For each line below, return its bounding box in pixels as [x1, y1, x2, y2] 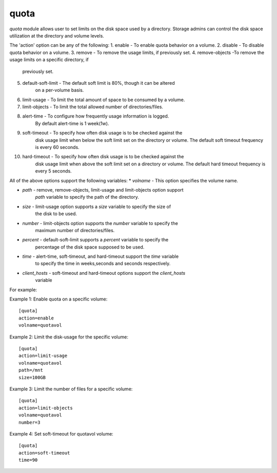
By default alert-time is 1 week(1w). [35, 120, 109, 126]
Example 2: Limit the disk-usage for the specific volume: [9, 334, 128, 340]
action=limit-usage [18, 353, 68, 359]
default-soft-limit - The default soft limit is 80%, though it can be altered [22, 80, 175, 86]
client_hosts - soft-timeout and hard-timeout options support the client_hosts [22, 270, 186, 276]
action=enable [18, 315, 54, 321]
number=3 [18, 419, 41, 425]
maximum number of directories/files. [35, 227, 115, 233]
